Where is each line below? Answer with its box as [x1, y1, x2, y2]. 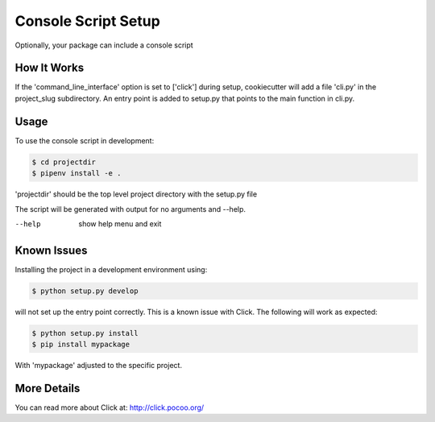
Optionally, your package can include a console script [14, 40, 193, 50]
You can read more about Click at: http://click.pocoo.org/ [14, 403, 205, 412]
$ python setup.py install [31, 329, 139, 337]
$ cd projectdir [31, 157, 97, 167]
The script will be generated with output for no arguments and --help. [14, 204, 246, 213]
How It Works [14, 61, 85, 75]
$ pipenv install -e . [31, 169, 122, 178]
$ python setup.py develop [31, 286, 139, 296]
